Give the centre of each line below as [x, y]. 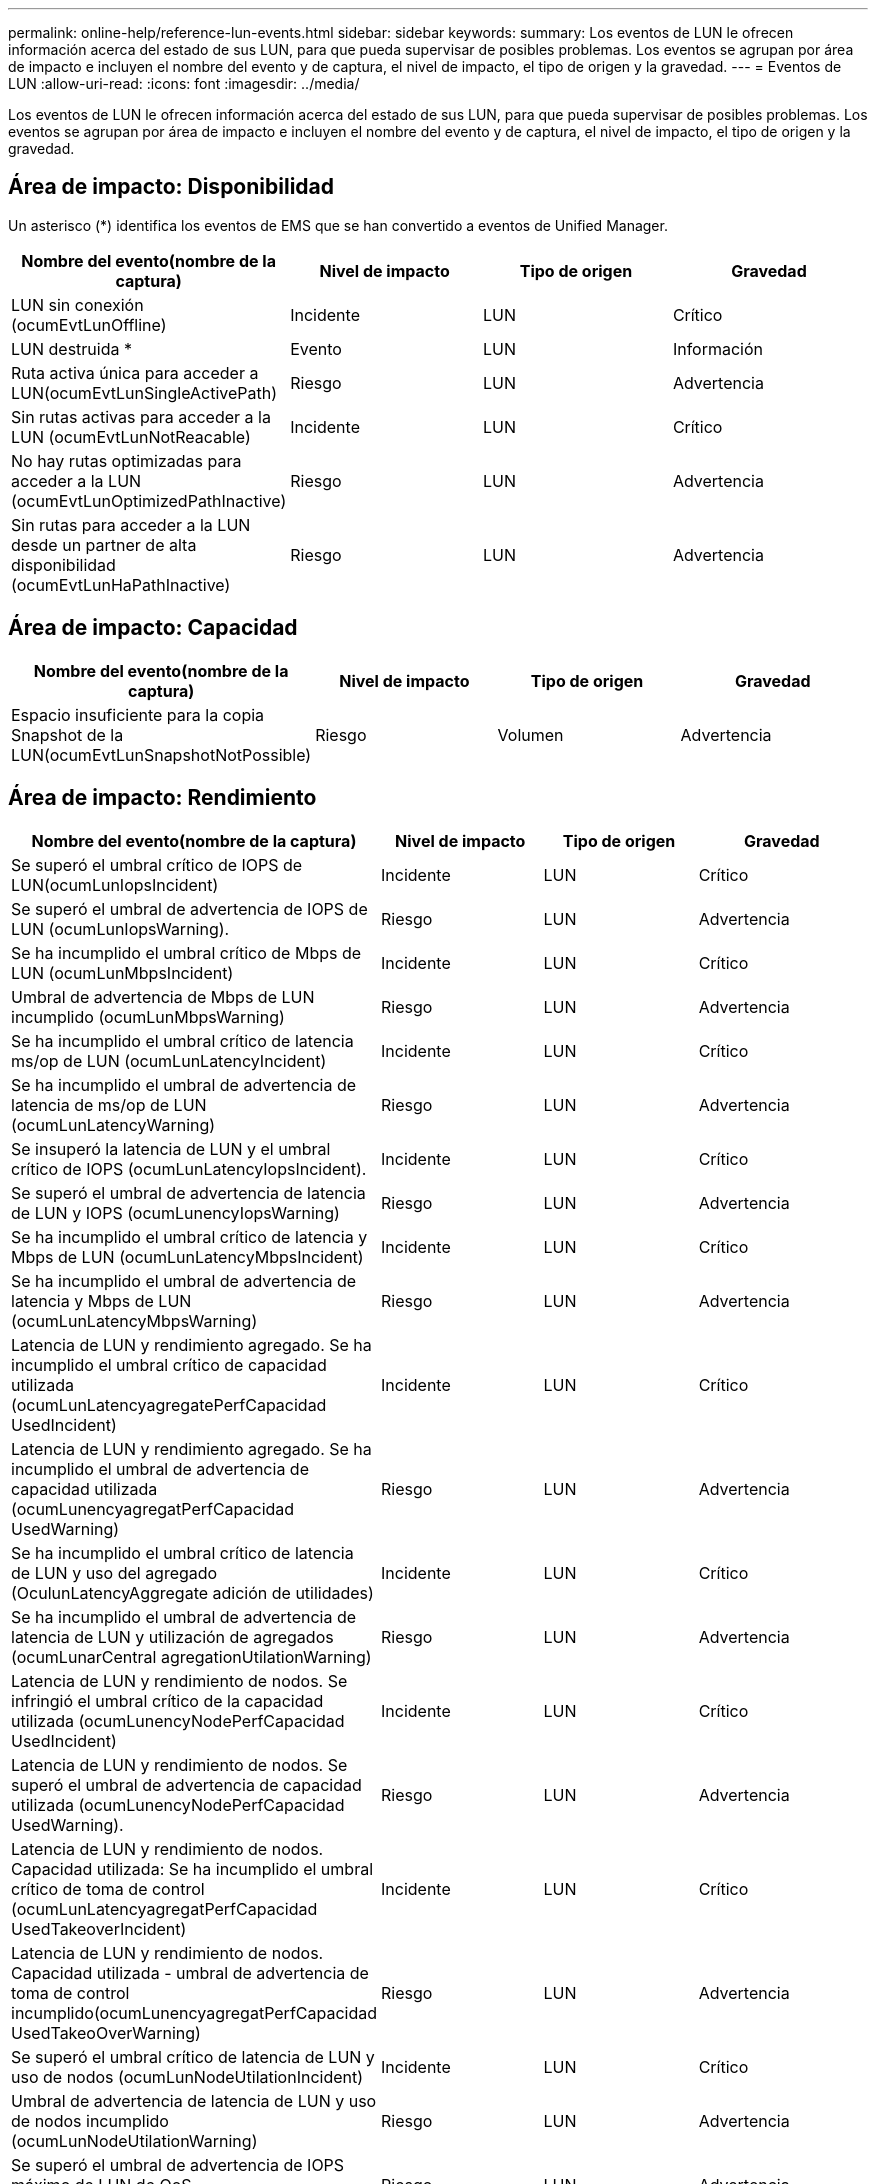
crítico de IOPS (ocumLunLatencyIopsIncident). [189, 1168]
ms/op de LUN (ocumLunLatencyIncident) [169, 1060]
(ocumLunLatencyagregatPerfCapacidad [164, 1908]
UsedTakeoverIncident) [99, 1928]
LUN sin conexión [77, 304]
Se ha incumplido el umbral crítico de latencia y [189, 1236]
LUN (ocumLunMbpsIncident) [122, 972]
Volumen [530, 734]
